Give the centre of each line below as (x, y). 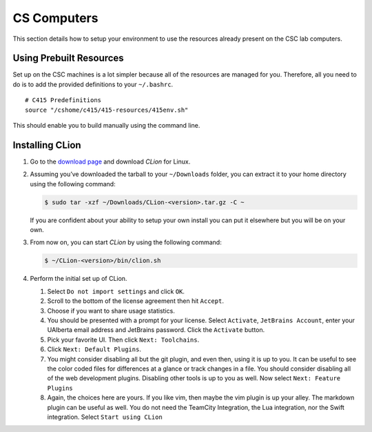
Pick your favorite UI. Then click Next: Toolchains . (123, 340)
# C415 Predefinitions (63, 100)
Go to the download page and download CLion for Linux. (110, 161)
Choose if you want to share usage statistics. (111, 311)
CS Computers (55, 18)
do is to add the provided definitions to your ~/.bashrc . (93, 84)
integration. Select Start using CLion (105, 417)
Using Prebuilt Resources (68, 58)
